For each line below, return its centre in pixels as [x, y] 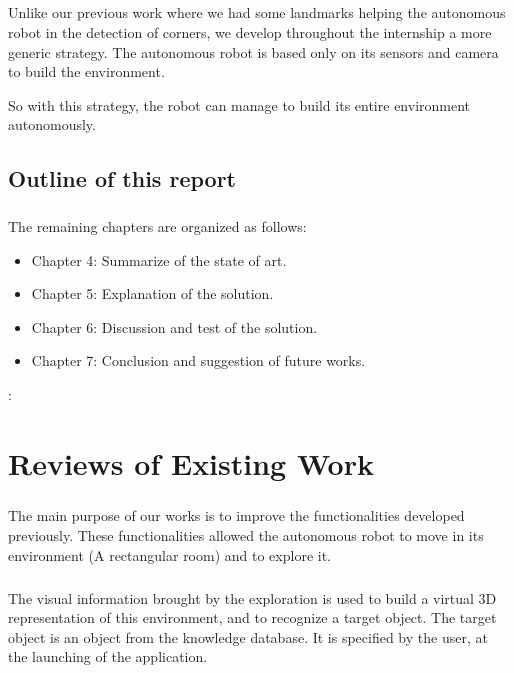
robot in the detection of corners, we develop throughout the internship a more [250, 31]
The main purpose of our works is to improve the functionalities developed [236, 515]
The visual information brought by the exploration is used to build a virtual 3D [252, 597]
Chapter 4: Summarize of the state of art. [159, 259]
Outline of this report [122, 178]
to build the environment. [86, 71]
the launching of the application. [108, 656]
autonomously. [52, 124]
